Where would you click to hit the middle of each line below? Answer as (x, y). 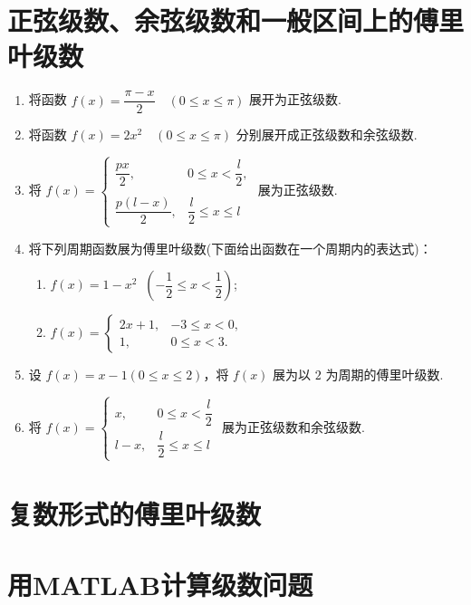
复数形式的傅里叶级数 (135, 513)
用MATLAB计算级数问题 (160, 585)
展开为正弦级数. (295, 99)
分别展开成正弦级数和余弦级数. (327, 134)
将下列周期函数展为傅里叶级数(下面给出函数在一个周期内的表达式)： (230, 248)
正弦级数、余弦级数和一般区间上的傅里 (236, 20)
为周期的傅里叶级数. (384, 375)
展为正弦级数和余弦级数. (293, 426)
